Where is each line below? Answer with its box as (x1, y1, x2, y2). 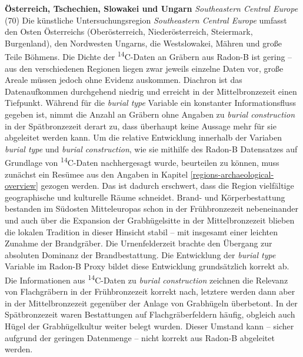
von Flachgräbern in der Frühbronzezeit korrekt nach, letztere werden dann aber (5, 285, 295, 298)
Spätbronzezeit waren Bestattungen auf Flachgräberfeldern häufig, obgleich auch (5, 308, 295, 321)
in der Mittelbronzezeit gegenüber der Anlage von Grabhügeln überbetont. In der (5, 296, 298, 309)
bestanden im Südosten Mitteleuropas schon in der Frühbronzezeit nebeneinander (5, 202, 298, 215)
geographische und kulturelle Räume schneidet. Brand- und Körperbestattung (5, 191, 285, 203)
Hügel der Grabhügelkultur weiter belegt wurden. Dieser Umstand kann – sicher (5, 320, 294, 332)
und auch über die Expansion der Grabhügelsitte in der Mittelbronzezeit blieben (5, 214, 295, 226)
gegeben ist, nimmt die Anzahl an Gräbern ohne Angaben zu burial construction (5, 108, 295, 120)
